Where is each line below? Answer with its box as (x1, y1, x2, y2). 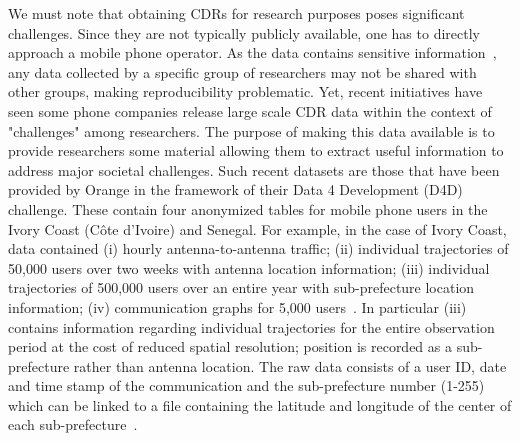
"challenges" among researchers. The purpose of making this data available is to (8, 120, 495, 141)
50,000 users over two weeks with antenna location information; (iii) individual (8, 257, 490, 278)
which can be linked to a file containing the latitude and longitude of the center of (8, 394, 512, 415)
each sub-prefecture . (8, 414, 138, 435)
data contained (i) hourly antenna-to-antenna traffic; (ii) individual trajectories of (8, 238, 509, 259)
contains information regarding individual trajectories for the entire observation (8, 316, 495, 337)
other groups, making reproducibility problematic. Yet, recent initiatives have (8, 81, 483, 102)
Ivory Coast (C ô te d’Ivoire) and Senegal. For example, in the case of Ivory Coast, (8, 218, 507, 239)
